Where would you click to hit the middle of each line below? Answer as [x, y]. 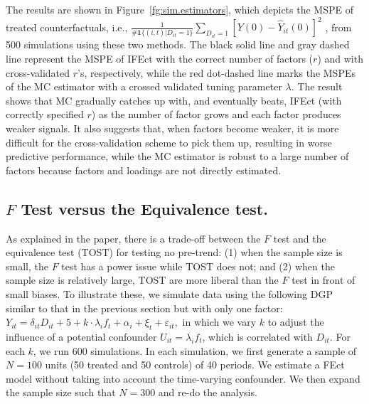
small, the [27, 266]
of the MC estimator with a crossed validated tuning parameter [144, 86]
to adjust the [296, 322]
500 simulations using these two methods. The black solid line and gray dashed [178, 44]
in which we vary [219, 322]
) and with [340, 58]
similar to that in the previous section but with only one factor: [144, 308]
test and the [300, 238]
